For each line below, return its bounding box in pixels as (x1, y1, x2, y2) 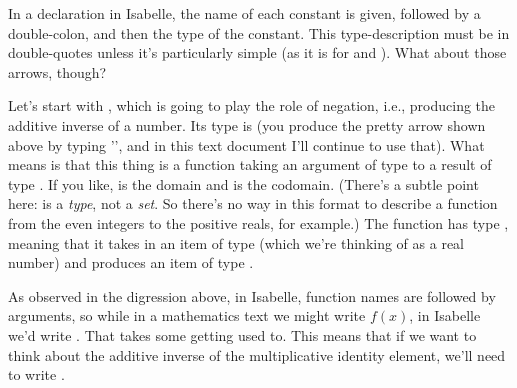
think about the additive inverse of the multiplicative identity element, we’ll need (8, 344, 506, 365)
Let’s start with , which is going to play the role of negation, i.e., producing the (8, 95, 496, 116)
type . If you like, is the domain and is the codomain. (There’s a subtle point (8, 173, 479, 194)
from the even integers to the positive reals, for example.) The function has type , (8, 212, 509, 233)
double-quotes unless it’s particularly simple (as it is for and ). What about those (8, 42, 507, 63)
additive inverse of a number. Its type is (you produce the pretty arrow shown (8, 114, 486, 135)
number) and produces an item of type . (8, 252, 254, 273)
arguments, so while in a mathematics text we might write (8, 305, 366, 326)
